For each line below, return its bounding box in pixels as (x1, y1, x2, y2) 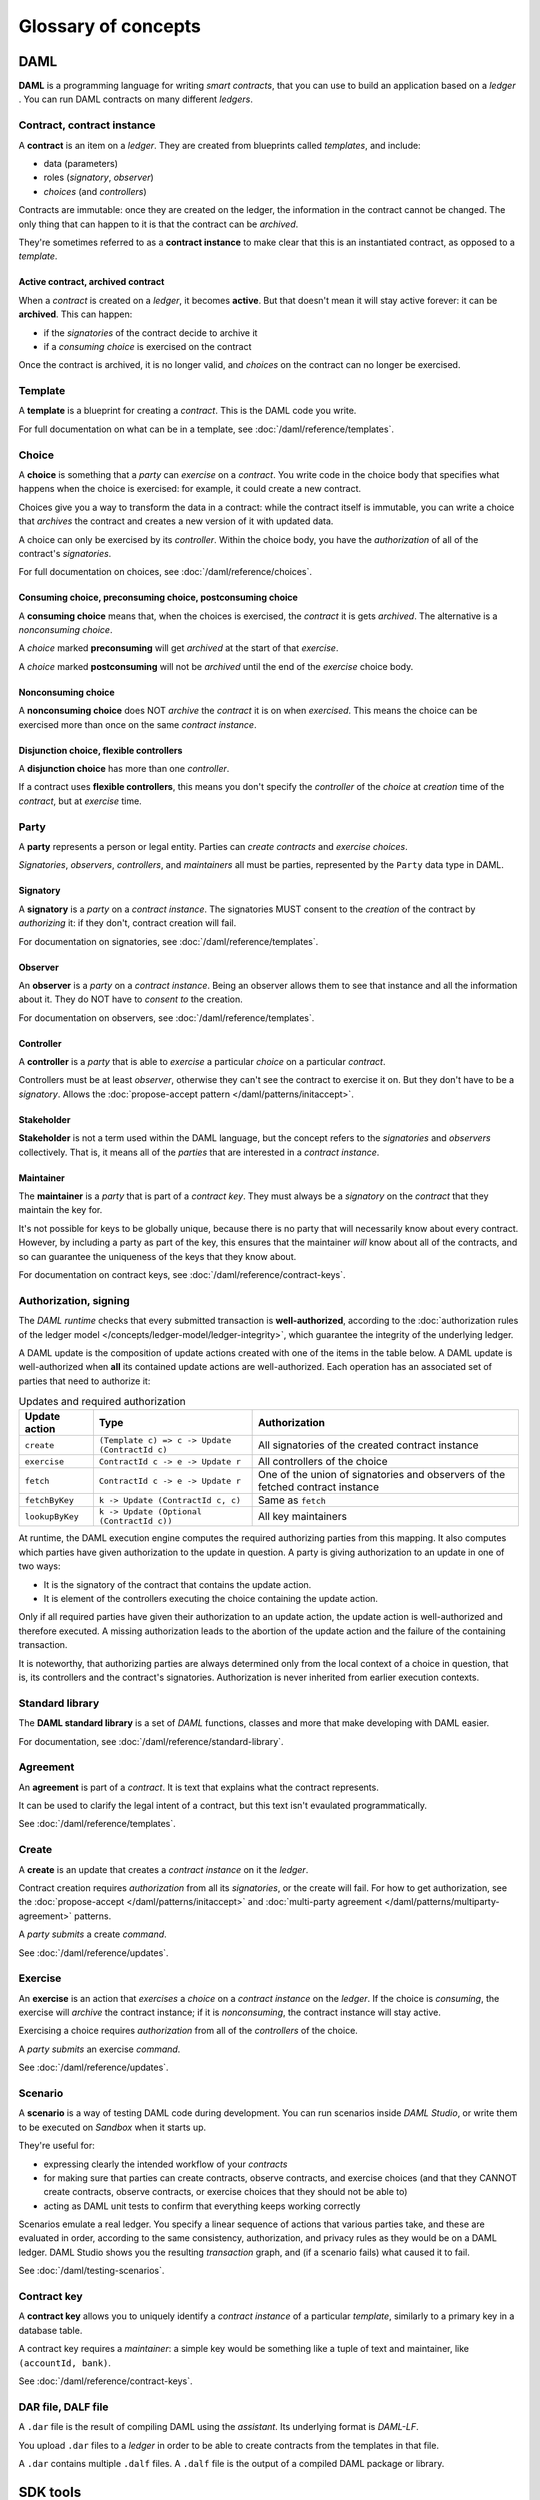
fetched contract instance (257, 1480, 380, 1494)
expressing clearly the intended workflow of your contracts (43, 2158, 288, 2170)
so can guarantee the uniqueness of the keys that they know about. (18, 1250, 297, 1262)
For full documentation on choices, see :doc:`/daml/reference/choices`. (18, 566, 313, 578)
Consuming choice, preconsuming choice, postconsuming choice (18, 591, 299, 604)
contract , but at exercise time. (18, 795, 142, 807)
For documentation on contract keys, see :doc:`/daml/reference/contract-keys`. (18, 1268, 346, 1280)
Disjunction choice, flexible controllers (18, 744, 183, 756)
